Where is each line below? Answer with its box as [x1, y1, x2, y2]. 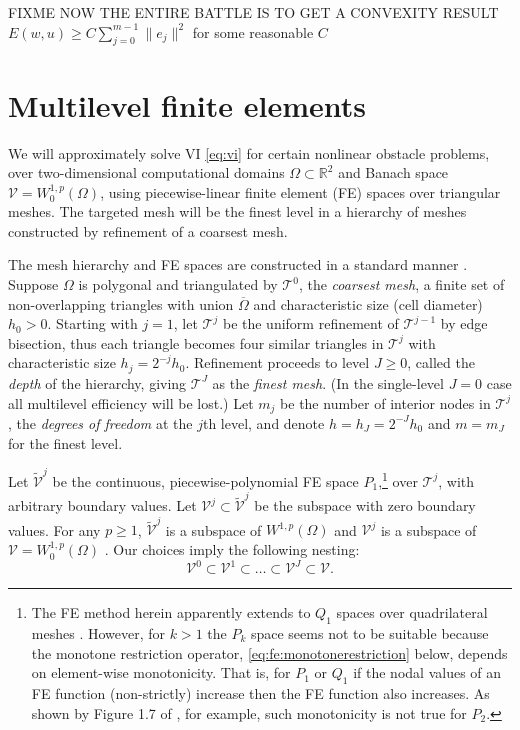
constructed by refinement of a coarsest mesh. [8, 220, 288, 241]
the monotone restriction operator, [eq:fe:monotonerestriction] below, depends [31, 642, 508, 663]
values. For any [8, 519, 101, 540]
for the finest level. [8, 432, 123, 453]
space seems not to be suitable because [250, 622, 489, 643]
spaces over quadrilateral [336, 602, 488, 623]
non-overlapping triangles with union [8, 293, 234, 314]
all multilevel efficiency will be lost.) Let [8, 392, 254, 413]
